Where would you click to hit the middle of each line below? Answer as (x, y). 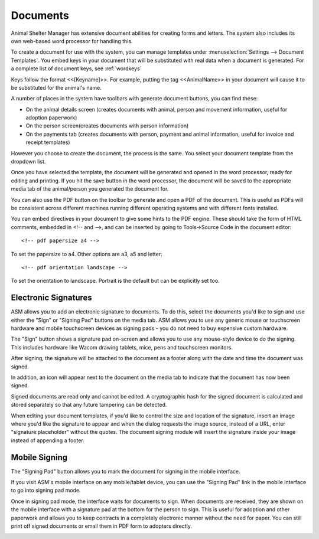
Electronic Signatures (52, 298)
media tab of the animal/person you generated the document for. (90, 189)
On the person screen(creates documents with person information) (107, 126)
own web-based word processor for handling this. (72, 41)
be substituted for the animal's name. (56, 87)
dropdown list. (28, 162)
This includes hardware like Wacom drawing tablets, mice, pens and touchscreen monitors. (122, 347)
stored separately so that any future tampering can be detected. (89, 405)
